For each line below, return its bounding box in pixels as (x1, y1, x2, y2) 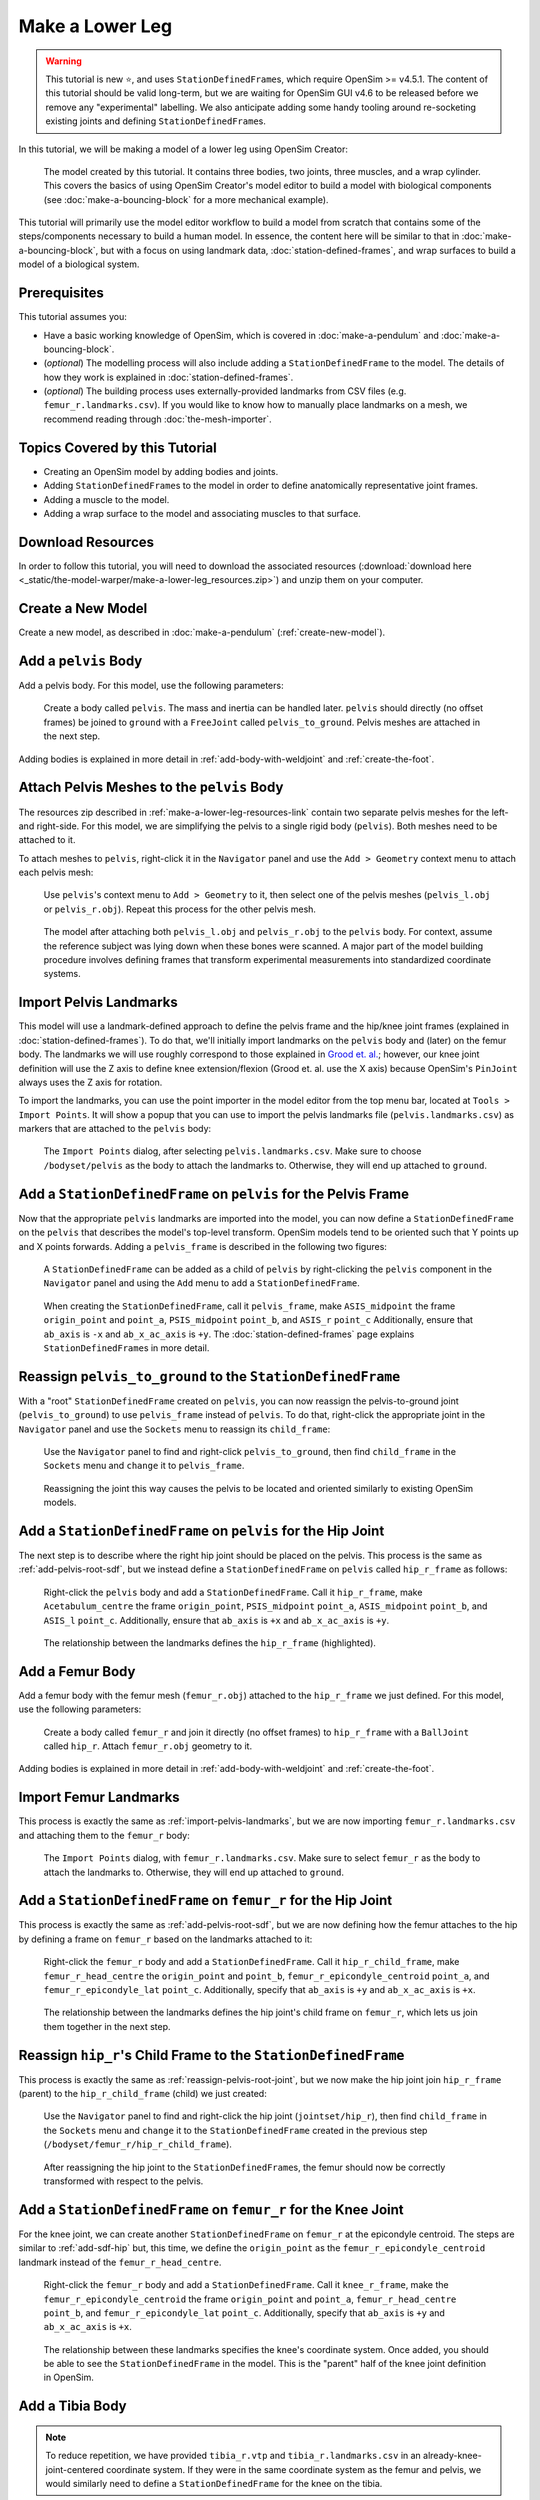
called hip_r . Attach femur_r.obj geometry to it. (43, 1740, 253, 1752)
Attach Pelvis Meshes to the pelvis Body (18, 779, 284, 796)
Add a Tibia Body (18, 2398, 127, 2415)
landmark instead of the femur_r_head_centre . (18, 2256, 222, 2268)
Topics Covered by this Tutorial (18, 439, 217, 456)
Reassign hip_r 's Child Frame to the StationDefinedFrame (18, 2046, 405, 2064)
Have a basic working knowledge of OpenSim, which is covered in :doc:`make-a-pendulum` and (43, 329, 440, 341)
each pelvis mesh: (18, 866, 94, 879)
